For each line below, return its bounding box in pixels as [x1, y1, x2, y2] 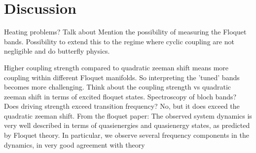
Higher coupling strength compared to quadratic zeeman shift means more [4, 62, 229, 72]
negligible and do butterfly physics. [4, 46, 110, 56]
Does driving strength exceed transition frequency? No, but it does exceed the [4, 101, 240, 111]
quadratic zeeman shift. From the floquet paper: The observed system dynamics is [4, 110, 252, 121]
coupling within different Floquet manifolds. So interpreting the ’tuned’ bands [4, 72, 240, 82]
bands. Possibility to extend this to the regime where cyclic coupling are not [4, 36, 234, 46]
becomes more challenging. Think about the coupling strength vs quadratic [4, 82, 231, 92]
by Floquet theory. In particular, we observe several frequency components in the [4, 130, 249, 140]
